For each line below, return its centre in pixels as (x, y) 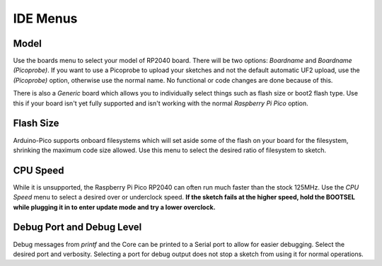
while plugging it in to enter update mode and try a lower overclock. (114, 207)
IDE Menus (45, 18)
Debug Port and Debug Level (77, 227)
